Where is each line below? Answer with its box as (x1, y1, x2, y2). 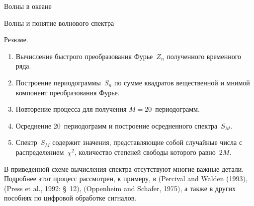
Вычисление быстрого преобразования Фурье (15, 51, 153, 61)
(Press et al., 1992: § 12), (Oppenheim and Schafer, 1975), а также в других (4, 183, 236, 193)
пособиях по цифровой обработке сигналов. (4, 193, 137, 203)
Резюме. (4, 34, 28, 45)
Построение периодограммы (15, 77, 101, 87)
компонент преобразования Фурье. (15, 87, 120, 97)
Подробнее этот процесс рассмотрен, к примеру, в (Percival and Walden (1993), (4, 173, 248, 184)
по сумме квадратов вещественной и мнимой (114, 77, 250, 87)
